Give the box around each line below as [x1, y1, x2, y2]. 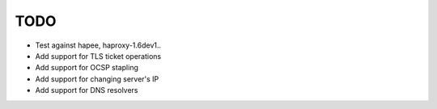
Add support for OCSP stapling [35, 63, 139, 73]
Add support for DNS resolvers [35, 86, 138, 95]
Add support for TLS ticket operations [35, 51, 162, 61]
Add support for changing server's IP [35, 73, 159, 84]
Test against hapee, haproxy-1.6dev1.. [35, 40, 162, 50]
